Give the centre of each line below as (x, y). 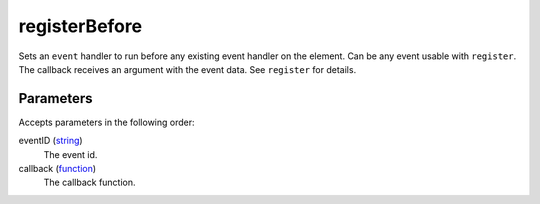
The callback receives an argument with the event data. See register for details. (187, 69)
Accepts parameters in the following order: (106, 122)
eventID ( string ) (51, 141)
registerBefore (80, 26)
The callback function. (89, 182)
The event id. (70, 154)
